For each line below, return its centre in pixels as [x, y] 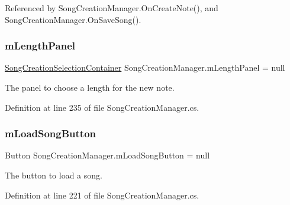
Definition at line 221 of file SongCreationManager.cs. [102, 195]
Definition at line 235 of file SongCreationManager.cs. [102, 107]
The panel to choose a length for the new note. [90, 87]
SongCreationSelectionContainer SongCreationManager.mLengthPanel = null [145, 67]
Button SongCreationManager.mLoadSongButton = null [107, 155]
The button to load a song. [54, 175]
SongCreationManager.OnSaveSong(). [73, 19]
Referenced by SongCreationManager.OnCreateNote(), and [112, 8]
